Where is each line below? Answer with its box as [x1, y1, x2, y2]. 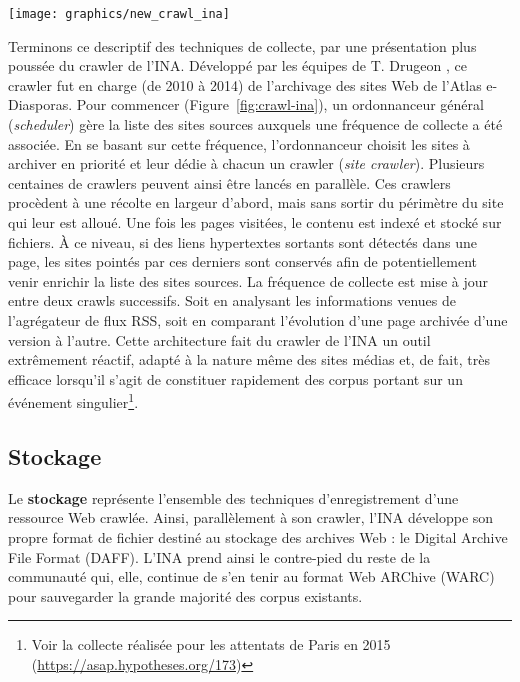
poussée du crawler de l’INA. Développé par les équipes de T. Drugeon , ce [8, 55, 467, 76]
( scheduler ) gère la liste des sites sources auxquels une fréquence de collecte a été [8, 114, 503, 135]
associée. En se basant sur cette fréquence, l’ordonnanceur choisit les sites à [8, 133, 470, 154]
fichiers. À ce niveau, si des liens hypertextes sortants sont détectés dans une [8, 231, 478, 252]
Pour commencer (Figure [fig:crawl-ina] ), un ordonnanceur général [76, 94, 484, 115]
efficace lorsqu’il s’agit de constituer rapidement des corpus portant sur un [8, 368, 463, 389]
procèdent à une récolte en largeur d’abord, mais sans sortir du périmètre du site [8, 192, 504, 213]
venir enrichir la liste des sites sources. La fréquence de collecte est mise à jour [8, 270, 489, 291]
